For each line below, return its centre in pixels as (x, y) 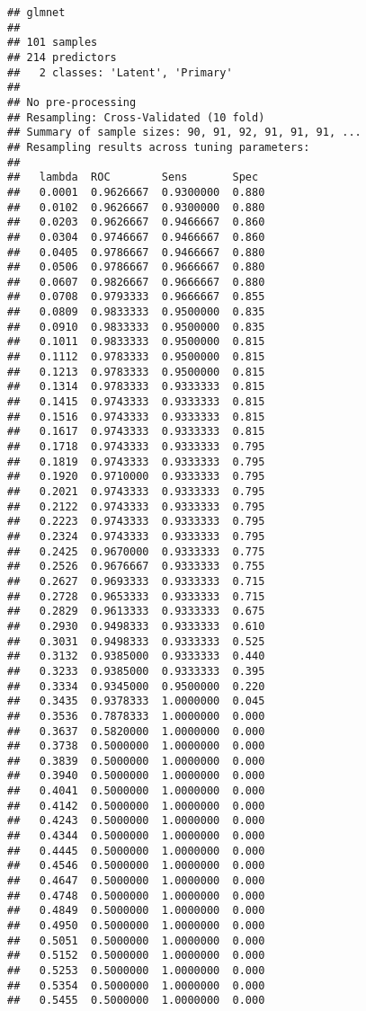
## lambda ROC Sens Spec (133, 177)
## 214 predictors (62, 57)
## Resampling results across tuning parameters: (159, 147)
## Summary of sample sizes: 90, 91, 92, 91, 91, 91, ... (184, 133)
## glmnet (36, 13)
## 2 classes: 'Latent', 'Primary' (120, 72)
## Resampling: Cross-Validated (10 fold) (136, 117)
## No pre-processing (72, 102)
